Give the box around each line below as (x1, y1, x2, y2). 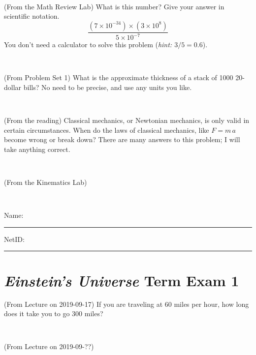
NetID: (4, 234, 25, 244)
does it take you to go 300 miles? (4, 308, 103, 319)
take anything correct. (4, 144, 70, 154)
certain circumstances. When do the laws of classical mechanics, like (4, 124, 209, 135)
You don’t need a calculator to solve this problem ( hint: (4, 39, 172, 50)
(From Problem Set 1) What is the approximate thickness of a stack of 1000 (4, 72, 233, 83)
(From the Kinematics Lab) (4, 177, 87, 187)
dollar (4, 82, 22, 92)
